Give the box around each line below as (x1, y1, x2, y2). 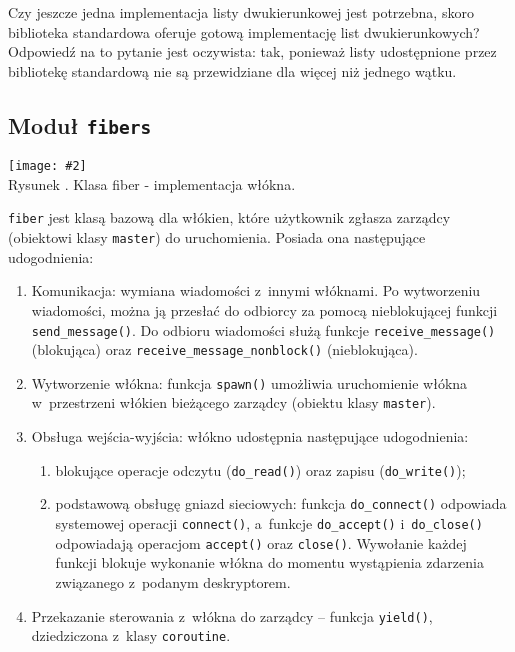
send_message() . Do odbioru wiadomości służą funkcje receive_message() (31, 319, 496, 340)
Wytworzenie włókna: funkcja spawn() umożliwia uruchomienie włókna (31, 372, 468, 393)
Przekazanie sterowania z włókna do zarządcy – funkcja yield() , (31, 605, 433, 626)
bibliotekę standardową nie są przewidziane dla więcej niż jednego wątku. (8, 60, 457, 81)
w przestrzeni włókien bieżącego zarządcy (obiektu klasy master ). (31, 392, 436, 413)
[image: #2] (8, 159, 87, 174)
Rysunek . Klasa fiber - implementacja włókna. (8, 173, 296, 194)
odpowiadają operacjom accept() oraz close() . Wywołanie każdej (55, 532, 467, 553)
